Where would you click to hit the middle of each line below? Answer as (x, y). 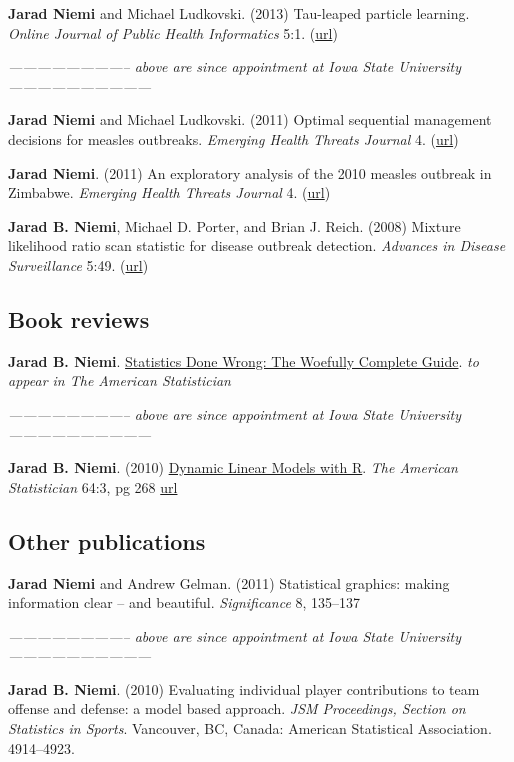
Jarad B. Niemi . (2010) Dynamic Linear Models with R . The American (233, 467)
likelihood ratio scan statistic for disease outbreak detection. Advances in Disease (257, 245)
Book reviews (79, 318)
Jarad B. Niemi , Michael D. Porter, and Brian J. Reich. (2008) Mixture (234, 225)
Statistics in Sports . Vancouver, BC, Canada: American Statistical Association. (250, 728)
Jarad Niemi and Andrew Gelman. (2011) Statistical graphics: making (229, 582)
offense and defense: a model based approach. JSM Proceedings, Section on (237, 708)
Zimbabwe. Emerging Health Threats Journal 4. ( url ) (169, 192)
